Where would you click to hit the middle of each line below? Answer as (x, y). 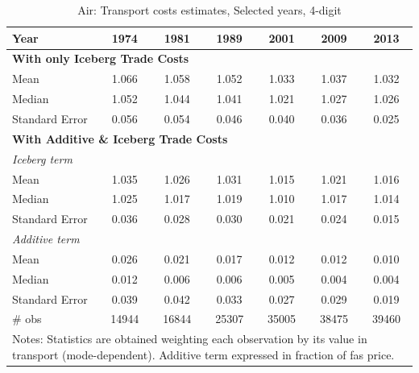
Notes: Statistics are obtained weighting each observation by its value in (190, 339)
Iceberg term (42, 158)
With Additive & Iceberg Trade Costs (120, 138)
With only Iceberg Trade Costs (101, 58)
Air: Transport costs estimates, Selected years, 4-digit (209, 10)
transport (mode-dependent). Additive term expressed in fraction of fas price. (203, 354)
